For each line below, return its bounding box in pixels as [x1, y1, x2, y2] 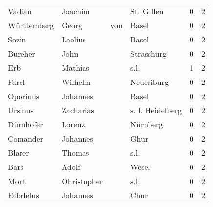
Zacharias [62, 104, 94, 116]
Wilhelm [62, 76, 91, 87]
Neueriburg [130, 76, 169, 87]
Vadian [8, 5, 32, 17]
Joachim [62, 5, 90, 17]
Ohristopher [62, 175, 103, 186]
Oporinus [8, 90, 40, 102]
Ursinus [8, 104, 34, 116]
